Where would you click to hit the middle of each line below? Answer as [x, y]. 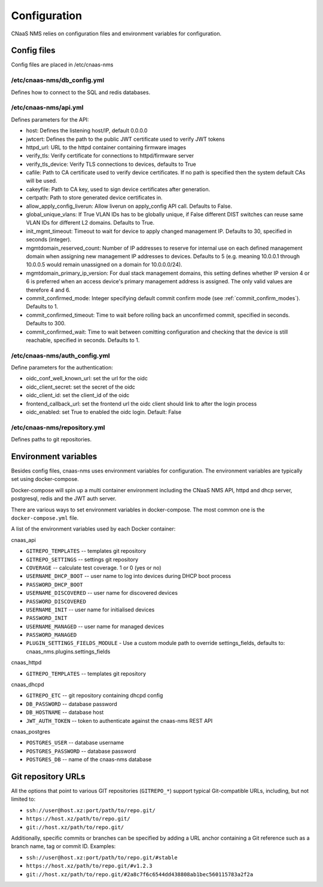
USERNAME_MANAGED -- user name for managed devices [95, 626]
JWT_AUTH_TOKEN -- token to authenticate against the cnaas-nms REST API [119, 721]
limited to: [23, 799]
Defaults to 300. [46, 323]
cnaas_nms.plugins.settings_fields [68, 651]
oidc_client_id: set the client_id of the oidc [78, 395]
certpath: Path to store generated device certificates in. [94, 198]
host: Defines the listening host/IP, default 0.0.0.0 [87, 131]
